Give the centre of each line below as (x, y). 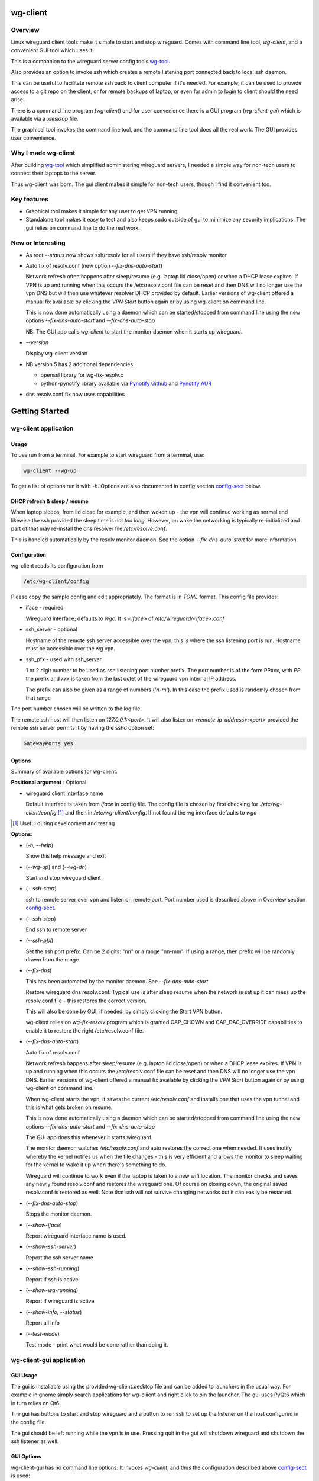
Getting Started (40, 411)
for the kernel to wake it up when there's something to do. (96, 1165)
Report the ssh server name (60, 1257)
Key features (30, 200)
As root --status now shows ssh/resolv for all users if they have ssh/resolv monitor (126, 255)
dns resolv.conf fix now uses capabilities (75, 395)
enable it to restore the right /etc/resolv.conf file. (85, 1030)
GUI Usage (24, 1376)
